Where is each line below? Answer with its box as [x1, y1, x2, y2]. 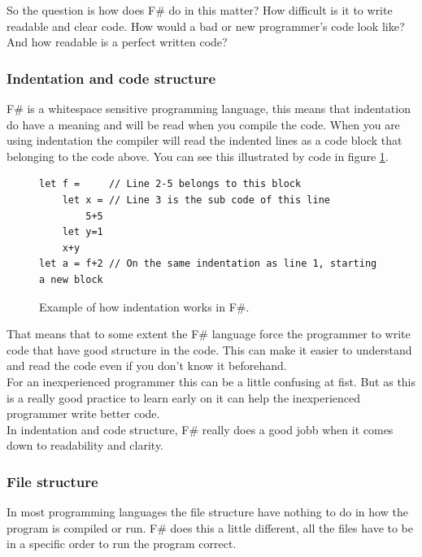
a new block [39, 273, 103, 285]
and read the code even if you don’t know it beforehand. [7, 357, 287, 374]
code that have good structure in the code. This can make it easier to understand [7, 341, 412, 358]
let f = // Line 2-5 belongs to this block [39, 178, 302, 190]
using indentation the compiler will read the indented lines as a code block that [7, 132, 402, 149]
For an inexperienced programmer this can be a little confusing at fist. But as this [7, 372, 416, 389]
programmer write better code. [7, 405, 160, 422]
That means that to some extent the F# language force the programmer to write [7, 325, 411, 342]
